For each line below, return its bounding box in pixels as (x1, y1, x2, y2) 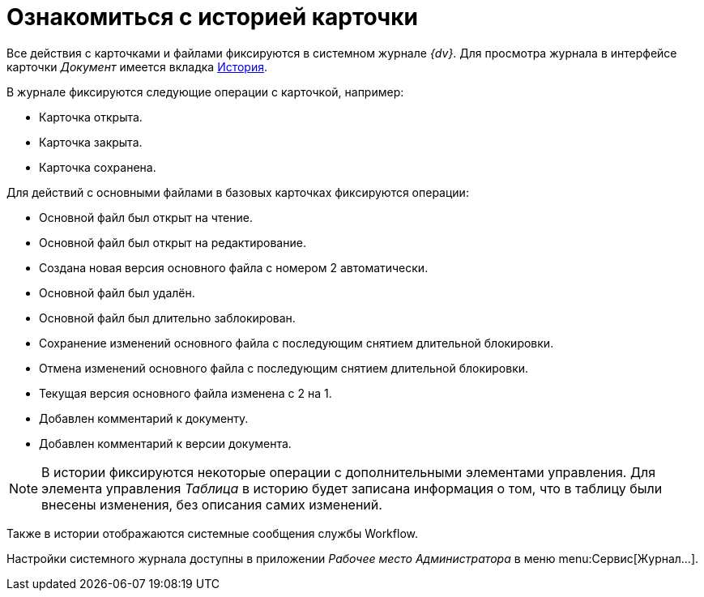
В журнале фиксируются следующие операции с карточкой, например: (6, 84, 404, 99)
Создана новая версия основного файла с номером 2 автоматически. (39, 260, 429, 275)
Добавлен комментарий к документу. (39, 411, 249, 425)
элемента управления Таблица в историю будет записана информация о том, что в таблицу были (41, 480, 663, 497)
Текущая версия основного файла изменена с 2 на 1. (39, 386, 332, 400)
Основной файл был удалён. (39, 285, 195, 300)
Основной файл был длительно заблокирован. (39, 310, 296, 325)
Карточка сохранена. (39, 160, 156, 174)
